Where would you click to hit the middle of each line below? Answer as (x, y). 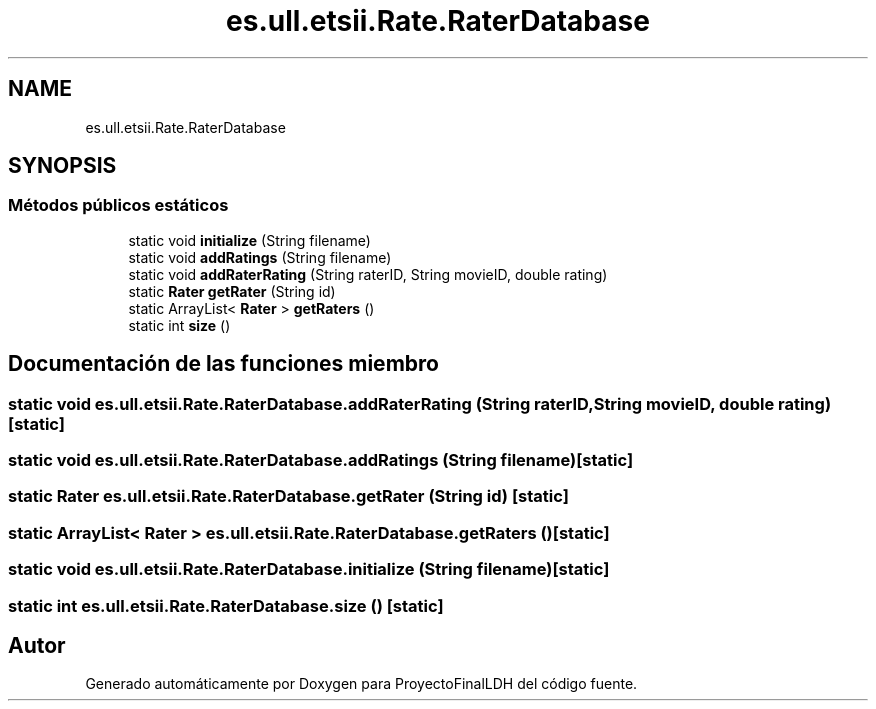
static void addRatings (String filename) (260, 257)
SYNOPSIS (62, 166)
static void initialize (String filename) (249, 240)
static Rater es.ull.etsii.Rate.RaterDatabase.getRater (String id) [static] (288, 496)
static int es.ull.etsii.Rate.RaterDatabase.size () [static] (226, 605)
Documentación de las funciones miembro (223, 364)
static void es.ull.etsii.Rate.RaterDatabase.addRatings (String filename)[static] (321, 460)
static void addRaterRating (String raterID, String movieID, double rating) (368, 274)
